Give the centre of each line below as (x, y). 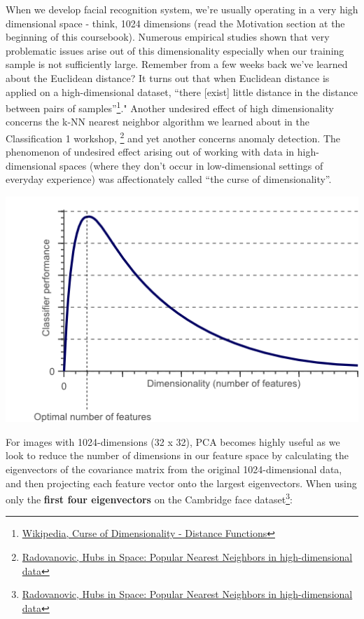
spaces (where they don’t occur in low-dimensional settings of (191, 165)
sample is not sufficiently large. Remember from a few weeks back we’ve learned (177, 64)
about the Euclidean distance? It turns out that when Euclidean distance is (168, 77)
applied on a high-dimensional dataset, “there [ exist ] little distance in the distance (182, 91)
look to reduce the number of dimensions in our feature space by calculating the (177, 455)
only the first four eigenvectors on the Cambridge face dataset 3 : (149, 498)
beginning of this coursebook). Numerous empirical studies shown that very (168, 37)
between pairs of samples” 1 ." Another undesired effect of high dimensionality (170, 107)
